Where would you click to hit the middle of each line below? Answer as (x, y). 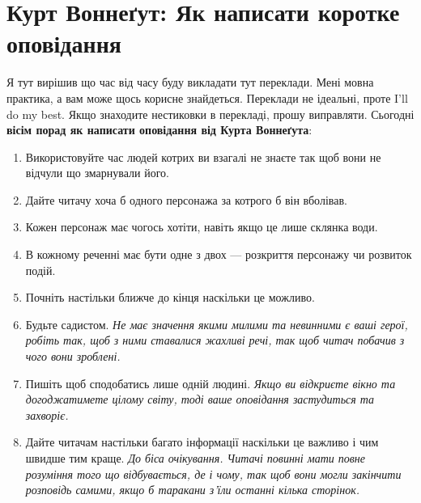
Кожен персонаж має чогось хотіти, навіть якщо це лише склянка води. (202, 227)
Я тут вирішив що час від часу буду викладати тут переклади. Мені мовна (190, 82)
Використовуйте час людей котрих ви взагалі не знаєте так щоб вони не (203, 156)
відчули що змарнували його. (97, 173)
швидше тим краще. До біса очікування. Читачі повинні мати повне (196, 458)
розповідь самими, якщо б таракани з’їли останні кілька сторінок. (193, 490)
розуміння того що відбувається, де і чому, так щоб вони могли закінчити (213, 473)
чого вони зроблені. (73, 356)
